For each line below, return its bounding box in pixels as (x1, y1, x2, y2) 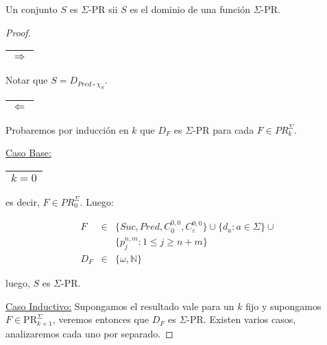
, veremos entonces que (52, 312, 149, 326)
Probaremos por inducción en (5, 122, 129, 136)
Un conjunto (5, 2, 58, 16)
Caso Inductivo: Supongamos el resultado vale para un (5, 298, 234, 313)
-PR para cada (193, 122, 254, 136)
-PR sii (88, 2, 118, 16)
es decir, (5, 194, 40, 209)
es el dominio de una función (130, 2, 250, 16)
